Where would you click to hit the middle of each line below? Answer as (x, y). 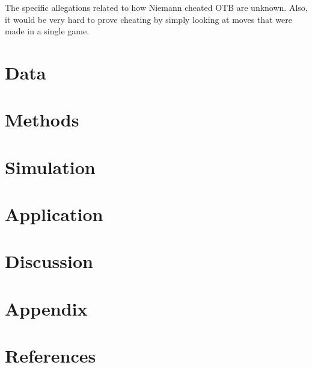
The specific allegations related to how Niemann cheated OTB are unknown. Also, (156, 7)
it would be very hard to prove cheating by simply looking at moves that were (148, 19)
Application (54, 214)
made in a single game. (47, 31)
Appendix (46, 308)
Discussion (49, 261)
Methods (42, 120)
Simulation (50, 167)
